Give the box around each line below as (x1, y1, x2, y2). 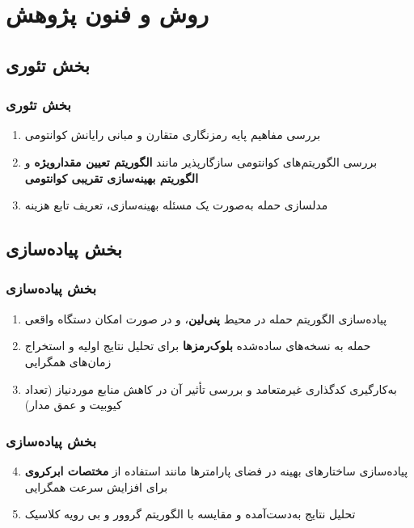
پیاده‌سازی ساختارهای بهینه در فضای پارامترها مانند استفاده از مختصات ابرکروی (24, 462, 408, 479)
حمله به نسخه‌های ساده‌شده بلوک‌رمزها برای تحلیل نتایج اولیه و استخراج (24, 337, 371, 354)
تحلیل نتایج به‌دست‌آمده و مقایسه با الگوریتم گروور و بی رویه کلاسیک (24, 505, 356, 522)
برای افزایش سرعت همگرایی (24, 478, 168, 495)
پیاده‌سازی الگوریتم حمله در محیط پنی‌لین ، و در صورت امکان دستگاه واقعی (24, 310, 387, 327)
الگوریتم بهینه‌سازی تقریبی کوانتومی (24, 169, 199, 186)
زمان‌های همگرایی (24, 353, 112, 370)
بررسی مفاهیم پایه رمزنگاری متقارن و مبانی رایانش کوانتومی (24, 126, 321, 143)
